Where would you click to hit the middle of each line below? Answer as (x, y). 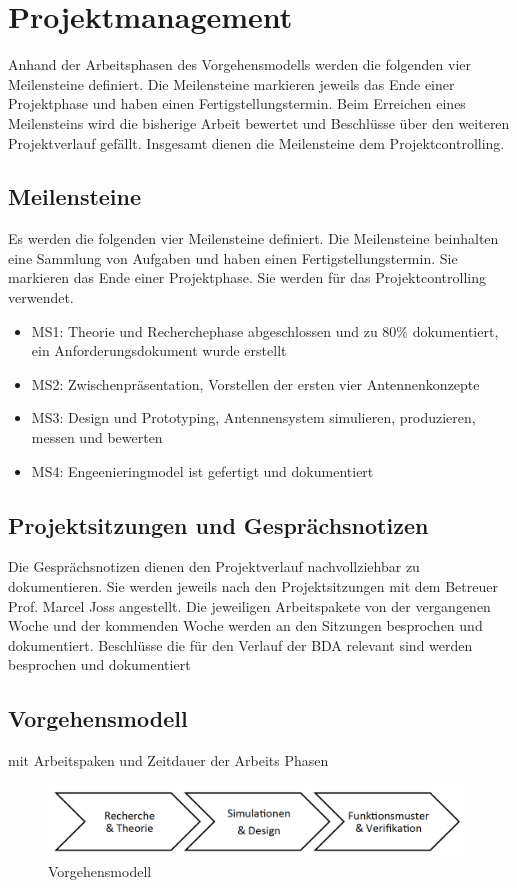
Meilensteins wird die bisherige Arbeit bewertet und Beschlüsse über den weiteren (259, 122)
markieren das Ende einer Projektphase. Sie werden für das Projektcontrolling (247, 277)
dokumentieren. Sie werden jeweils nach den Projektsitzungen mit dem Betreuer (253, 586)
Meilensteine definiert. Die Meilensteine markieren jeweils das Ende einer (231, 83)
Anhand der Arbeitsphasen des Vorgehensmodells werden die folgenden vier (239, 64)
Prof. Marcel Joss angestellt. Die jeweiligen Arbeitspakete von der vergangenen (249, 605)
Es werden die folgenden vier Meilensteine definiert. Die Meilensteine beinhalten (253, 238)
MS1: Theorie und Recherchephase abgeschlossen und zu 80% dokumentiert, (265, 330)
